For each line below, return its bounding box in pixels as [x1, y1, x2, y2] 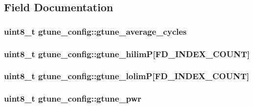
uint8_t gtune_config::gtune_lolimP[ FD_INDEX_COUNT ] [4, 70, 250, 82]
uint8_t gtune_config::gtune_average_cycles [4, 25, 187, 37]
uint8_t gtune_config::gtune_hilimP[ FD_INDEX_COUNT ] [4, 47, 250, 60]
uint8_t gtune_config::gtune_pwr [4, 92, 141, 105]
